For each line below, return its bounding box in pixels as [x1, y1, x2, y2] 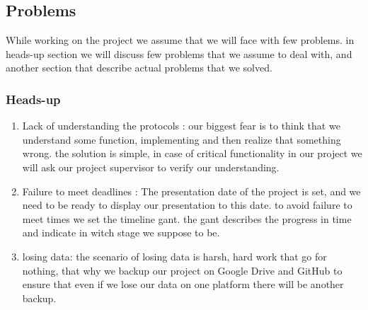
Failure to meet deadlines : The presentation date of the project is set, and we [22, 183, 361, 198]
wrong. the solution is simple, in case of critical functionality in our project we [22, 146, 362, 161]
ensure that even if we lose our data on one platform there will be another [22, 277, 344, 292]
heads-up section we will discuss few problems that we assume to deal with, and [6, 46, 352, 61]
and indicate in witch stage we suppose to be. [22, 225, 220, 240]
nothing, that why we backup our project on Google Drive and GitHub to [22, 263, 343, 277]
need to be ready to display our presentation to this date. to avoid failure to [22, 197, 352, 212]
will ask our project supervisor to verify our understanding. [22, 159, 280, 174]
